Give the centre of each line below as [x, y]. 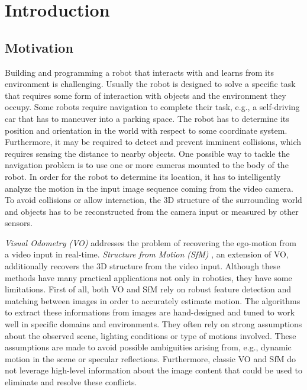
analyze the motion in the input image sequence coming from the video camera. [149, 188]
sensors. [19, 223]
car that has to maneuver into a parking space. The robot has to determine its [147, 118]
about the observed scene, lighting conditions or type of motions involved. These [151, 335]
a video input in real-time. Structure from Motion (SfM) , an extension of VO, [147, 254]
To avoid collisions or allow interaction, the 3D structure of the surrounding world [153, 200]
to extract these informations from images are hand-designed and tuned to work [150, 312]
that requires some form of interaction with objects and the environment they [146, 95]
